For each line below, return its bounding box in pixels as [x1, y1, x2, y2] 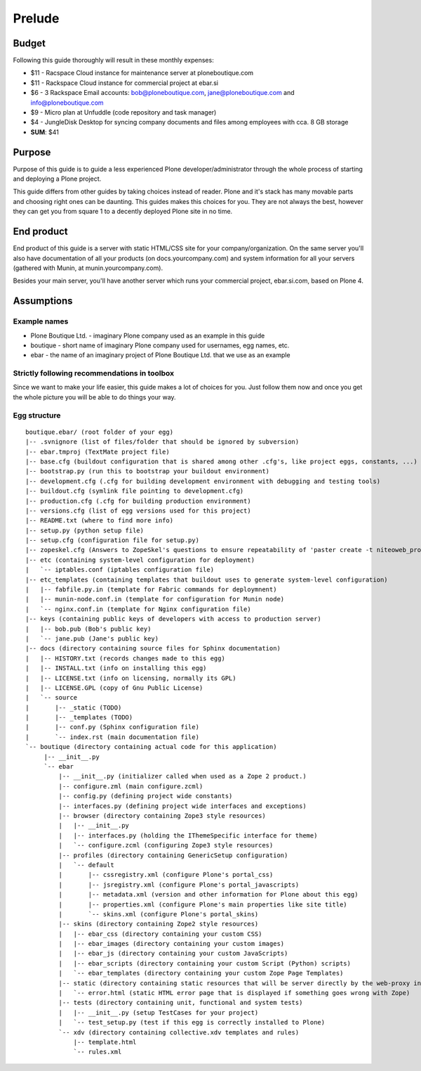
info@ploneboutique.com [30, 98, 105, 107]
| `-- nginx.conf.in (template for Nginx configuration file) [25, 605, 252, 613]
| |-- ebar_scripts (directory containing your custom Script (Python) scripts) [58, 959, 351, 967]
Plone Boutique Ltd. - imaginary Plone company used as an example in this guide [30, 331, 265, 340]
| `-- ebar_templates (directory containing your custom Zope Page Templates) [58, 969, 344, 977]
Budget [13, 37, 46, 49]
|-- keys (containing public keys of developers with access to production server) [25, 615, 322, 623]
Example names [13, 316, 69, 326]
